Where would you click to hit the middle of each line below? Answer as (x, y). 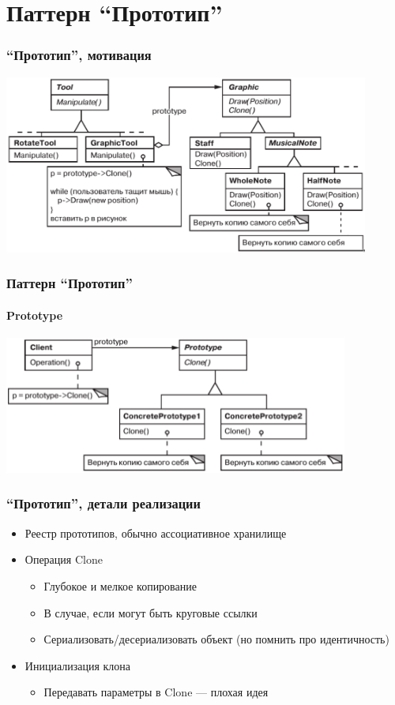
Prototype (35, 315)
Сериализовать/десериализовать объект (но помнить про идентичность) (216, 639)
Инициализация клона (78, 665)
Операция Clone (64, 559)
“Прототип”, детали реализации (103, 503)
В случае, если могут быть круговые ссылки (150, 612)
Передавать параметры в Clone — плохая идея (156, 692)
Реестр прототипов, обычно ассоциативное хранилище (156, 532)
